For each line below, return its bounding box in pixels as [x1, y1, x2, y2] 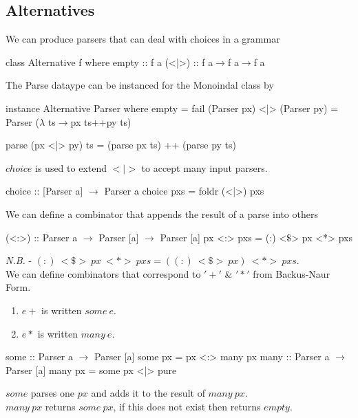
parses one [30, 386, 75, 400]
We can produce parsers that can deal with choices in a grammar [6, 32, 280, 46]
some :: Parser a [6, 349, 74, 364]
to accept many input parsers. [141, 160, 268, 175]
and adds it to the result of [91, 386, 205, 400]
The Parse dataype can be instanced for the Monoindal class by [6, 78, 274, 92]
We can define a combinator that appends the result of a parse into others [6, 206, 318, 221]
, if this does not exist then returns [113, 399, 261, 413]
